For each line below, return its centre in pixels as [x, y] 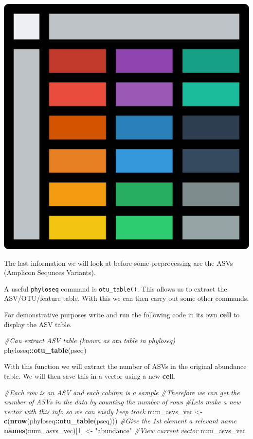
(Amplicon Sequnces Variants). [50, 272]
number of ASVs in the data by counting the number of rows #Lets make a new [122, 402]
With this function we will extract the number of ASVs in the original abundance [125, 366]
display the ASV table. [38, 324]
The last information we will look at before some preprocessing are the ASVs [118, 263]
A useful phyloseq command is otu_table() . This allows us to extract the [116, 288]
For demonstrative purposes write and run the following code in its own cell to [122, 315]
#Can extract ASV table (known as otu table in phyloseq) [90, 340]
